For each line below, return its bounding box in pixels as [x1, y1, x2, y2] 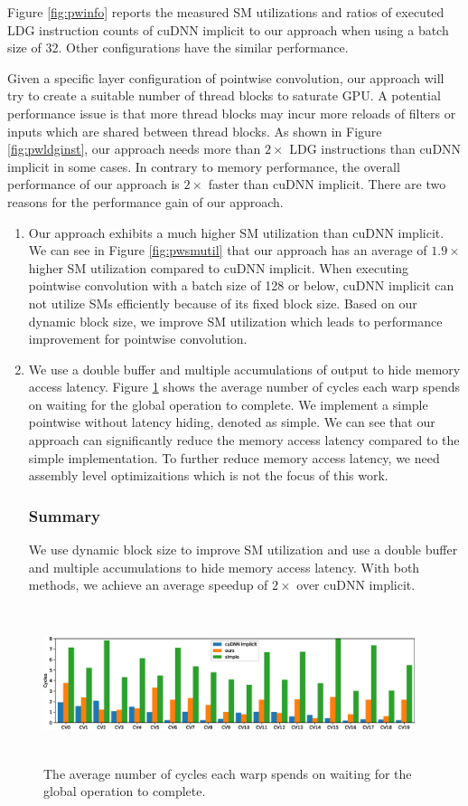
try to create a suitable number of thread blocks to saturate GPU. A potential [7, 86, 441, 105]
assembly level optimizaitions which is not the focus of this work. [28, 466, 388, 485]
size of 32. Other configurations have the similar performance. [7, 38, 349, 57]
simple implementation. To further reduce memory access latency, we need [28, 448, 440, 467]
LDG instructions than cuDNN [289, 139, 462, 158]
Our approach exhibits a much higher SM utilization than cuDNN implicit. [28, 223, 445, 242]
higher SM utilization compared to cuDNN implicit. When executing [28, 258, 409, 277]
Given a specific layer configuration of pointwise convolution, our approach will [7, 68, 445, 87]
